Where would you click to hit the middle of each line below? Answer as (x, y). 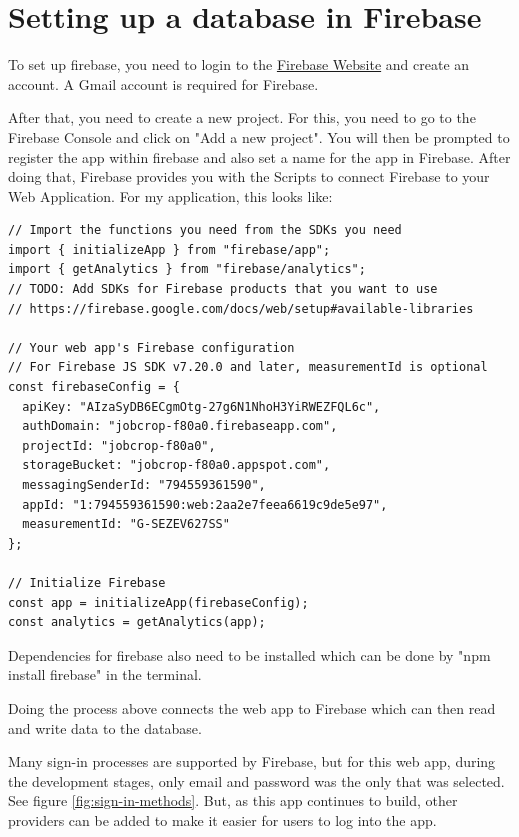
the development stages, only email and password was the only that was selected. (256, 780)
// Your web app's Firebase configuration (151, 347)
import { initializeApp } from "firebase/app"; (169, 249)
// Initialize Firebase (87, 582)
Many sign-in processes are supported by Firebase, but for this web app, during (252, 761)
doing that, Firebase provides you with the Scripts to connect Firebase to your (249, 176)
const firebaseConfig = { (94, 387)
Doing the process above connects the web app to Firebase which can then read (252, 707)
